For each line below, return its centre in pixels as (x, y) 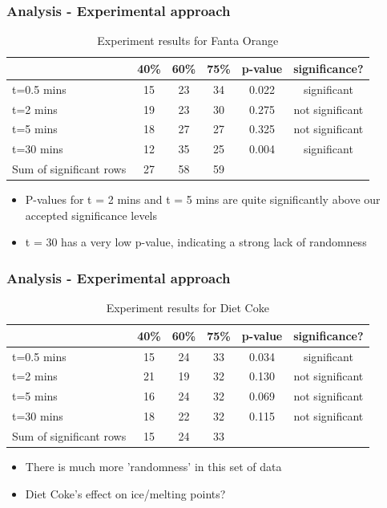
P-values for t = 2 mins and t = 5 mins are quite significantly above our (203, 199)
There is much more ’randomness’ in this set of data (153, 467)
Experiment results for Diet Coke (187, 308)
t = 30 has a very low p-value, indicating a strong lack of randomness (196, 242)
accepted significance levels (91, 215)
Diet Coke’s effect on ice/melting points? (125, 493)
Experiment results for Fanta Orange (188, 41)
